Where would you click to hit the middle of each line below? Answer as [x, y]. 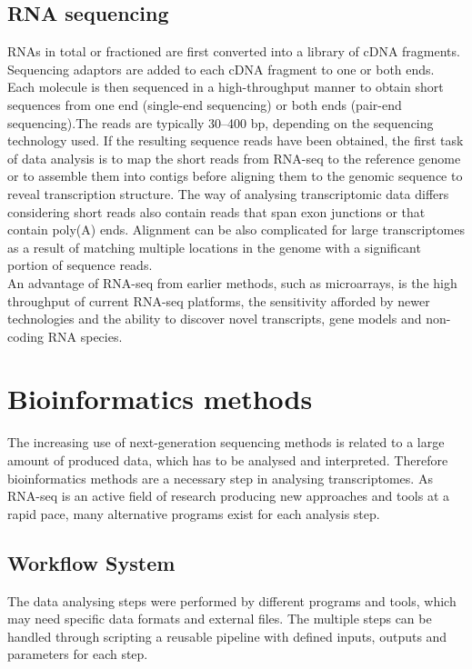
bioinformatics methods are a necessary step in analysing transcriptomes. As [220, 478]
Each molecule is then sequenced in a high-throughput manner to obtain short [226, 87]
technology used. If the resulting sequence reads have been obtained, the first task [236, 140]
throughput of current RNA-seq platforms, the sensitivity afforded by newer [219, 300]
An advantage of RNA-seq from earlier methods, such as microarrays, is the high [232, 282]
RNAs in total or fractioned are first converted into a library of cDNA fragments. [234, 51]
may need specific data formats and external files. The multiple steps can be [220, 619]
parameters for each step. [78, 654]
